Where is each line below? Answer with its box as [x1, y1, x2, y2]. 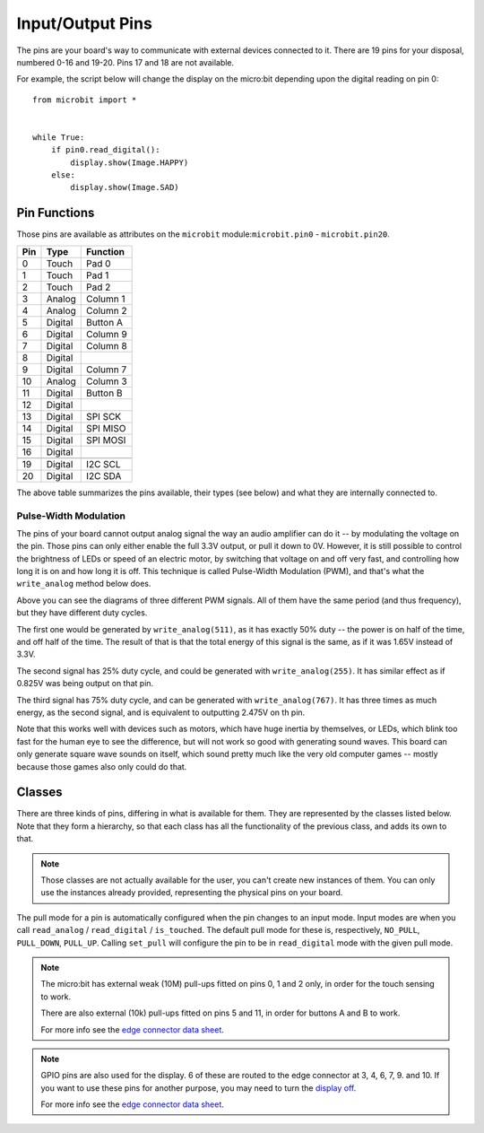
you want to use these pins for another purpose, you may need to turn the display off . [40, 1082, 357, 1094]
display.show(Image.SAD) [70, 182, 179, 193]
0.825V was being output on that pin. [16, 678, 154, 689]
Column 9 [86, 327, 127, 340]
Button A [86, 316, 123, 328]
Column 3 [86, 375, 127, 388]
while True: [32, 132, 85, 143]
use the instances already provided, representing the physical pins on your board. [40, 887, 343, 898]
